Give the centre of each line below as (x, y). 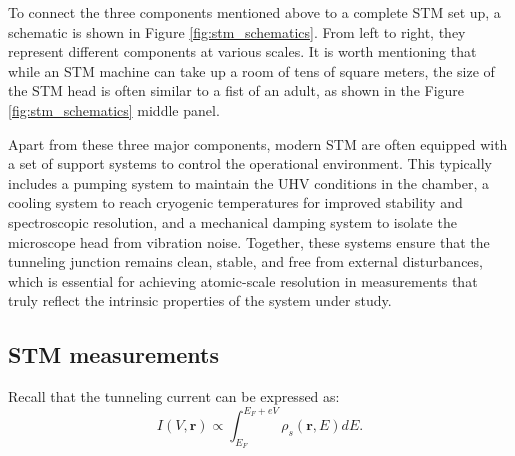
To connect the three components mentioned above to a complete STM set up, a (254, 12)
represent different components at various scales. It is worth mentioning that (242, 51)
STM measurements (113, 354)
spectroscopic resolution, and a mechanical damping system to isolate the (232, 221)
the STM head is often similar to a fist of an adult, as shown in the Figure (236, 90)
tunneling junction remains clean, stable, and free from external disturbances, (245, 261)
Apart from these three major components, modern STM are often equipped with (258, 143)
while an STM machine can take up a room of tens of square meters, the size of (251, 70)
